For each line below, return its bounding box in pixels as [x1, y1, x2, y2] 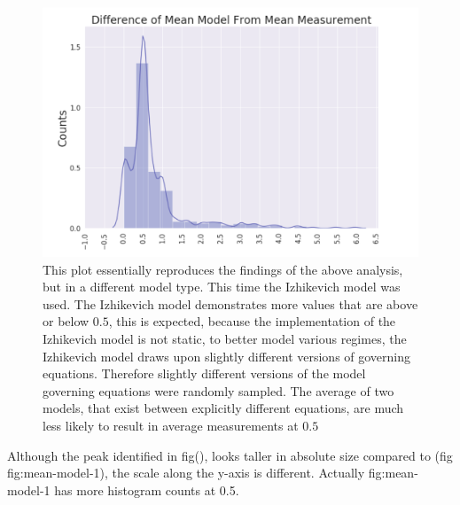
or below [43, 312, 90, 330]
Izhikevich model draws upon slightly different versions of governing [43, 346, 411, 365]
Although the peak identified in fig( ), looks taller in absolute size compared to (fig [7, 446, 453, 464]
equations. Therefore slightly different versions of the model [43, 364, 366, 383]
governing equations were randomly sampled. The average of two [43, 381, 394, 400]
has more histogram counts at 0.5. [54, 480, 239, 499]
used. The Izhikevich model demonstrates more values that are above [43, 294, 418, 313]
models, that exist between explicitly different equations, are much [43, 399, 404, 417]
